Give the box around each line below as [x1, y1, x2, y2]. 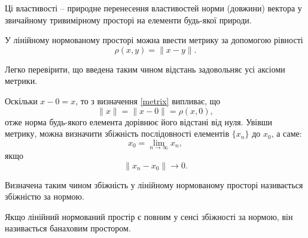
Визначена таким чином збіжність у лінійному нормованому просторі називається [5, 178, 303, 191]
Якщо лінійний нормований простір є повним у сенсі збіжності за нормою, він [5, 210, 293, 222]
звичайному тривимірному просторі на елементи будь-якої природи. [5, 13, 252, 26]
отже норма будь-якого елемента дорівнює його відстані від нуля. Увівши [5, 115, 273, 128]
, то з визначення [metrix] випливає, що [75, 94, 221, 107]
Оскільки [5, 94, 38, 107]
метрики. [5, 74, 38, 87]
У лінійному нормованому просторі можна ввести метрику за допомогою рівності [5, 34, 303, 46]
